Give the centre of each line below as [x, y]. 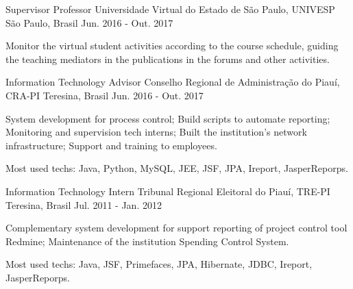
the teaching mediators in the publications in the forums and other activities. [168, 59]
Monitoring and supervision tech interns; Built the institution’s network [156, 132]
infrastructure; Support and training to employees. [111, 145]
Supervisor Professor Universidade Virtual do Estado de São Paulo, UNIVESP [170, 9]
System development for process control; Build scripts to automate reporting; [168, 118]
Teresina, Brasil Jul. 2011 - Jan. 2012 [84, 204]
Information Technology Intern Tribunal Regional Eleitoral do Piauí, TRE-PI [168, 191]
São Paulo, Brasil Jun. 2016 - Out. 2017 [89, 22]
